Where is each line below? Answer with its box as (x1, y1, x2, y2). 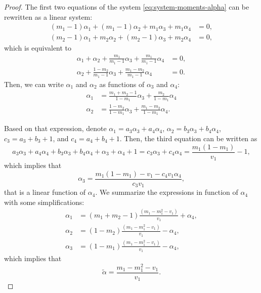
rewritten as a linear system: (4, 11, 93, 22)
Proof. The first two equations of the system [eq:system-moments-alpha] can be (4, 2, 249, 12)
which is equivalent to (4, 43, 72, 53)
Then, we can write (4, 78, 64, 89)
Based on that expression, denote (4, 123, 107, 134)
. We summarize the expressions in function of (95, 187, 238, 197)
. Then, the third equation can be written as (119, 133, 257, 143)
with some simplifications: (4, 196, 84, 207)
